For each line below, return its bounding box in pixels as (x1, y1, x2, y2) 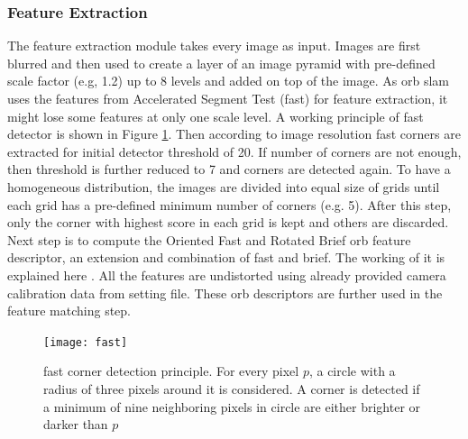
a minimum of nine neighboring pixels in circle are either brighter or (43, 397, 421, 416)
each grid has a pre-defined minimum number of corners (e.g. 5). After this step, (7, 195, 452, 214)
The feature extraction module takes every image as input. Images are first (7, 36, 421, 55)
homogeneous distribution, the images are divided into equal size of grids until (7, 177, 440, 196)
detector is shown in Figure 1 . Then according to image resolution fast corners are (7, 124, 461, 143)
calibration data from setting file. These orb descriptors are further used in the (7, 283, 443, 302)
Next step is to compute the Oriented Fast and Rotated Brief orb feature (7, 230, 411, 249)
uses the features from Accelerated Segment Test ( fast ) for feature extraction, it (7, 89, 448, 107)
